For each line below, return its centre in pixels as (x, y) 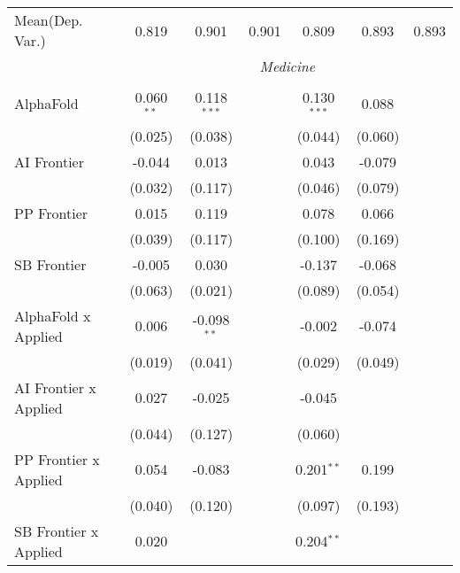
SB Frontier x (57, 530)
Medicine (287, 66)
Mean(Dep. (49, 20)
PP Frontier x (57, 459)
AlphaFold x (53, 315)
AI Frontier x (55, 387)
